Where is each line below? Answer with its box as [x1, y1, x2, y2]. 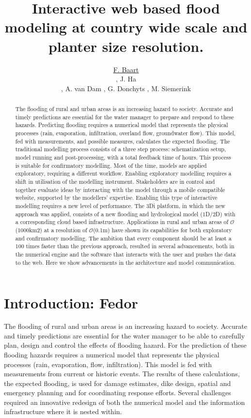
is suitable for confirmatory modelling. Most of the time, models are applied [15, 161, 207, 169]
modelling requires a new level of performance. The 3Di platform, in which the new [15, 201, 225, 209]
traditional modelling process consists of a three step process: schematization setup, [15, 145, 226, 153]
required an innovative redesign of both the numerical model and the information [4, 397, 245, 407]
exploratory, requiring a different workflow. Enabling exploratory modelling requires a [15, 169, 232, 177]
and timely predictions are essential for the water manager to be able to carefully [4, 330, 245, 340]
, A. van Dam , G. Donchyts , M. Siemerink [61, 83, 191, 93]
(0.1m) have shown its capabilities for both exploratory [93, 225, 232, 234]
